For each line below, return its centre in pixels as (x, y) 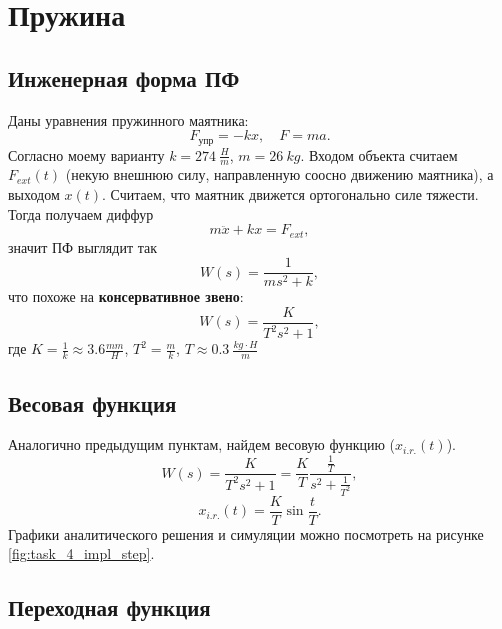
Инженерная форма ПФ (124, 77)
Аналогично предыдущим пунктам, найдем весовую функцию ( (202, 444)
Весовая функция (92, 402)
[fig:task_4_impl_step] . (81, 553)
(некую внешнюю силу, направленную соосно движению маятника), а (279, 174)
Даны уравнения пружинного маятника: (128, 119)
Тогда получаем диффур (81, 213)
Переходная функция (109, 607)
